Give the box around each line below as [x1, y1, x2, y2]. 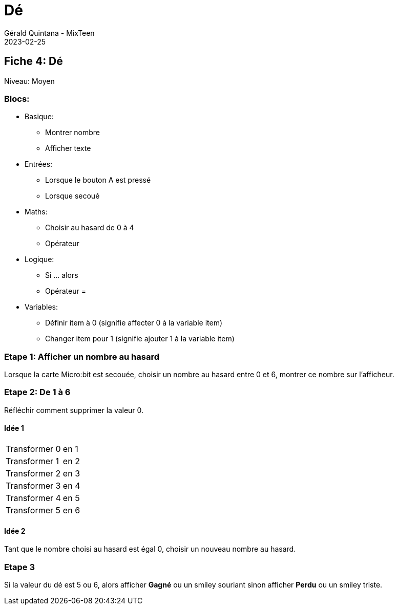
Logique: [25, 255, 54, 264]
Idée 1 [4, 424, 24, 433]
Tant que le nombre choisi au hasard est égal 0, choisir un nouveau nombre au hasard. [4, 545, 296, 554]
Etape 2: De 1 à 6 [4, 387, 71, 398]
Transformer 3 [6, 481, 61, 491]
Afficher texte [45, 144, 91, 153]
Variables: [25, 302, 58, 312]
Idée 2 [4, 526, 26, 535]
